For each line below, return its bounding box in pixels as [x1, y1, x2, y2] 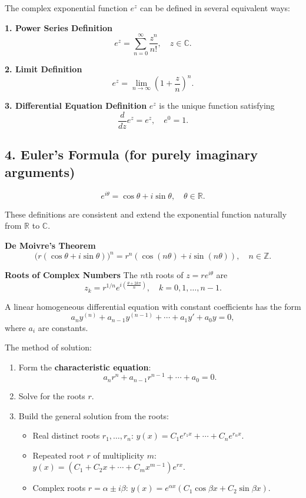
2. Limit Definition [5, 63, 82, 75]
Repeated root [32, 449, 84, 461]
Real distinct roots [32, 429, 100, 442]
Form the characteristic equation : [18, 360, 151, 373]
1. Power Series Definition [5, 21, 112, 34]
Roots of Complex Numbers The [5, 269, 138, 281]
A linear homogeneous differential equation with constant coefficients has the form [5, 300, 301, 312]
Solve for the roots [18, 389, 85, 402]
